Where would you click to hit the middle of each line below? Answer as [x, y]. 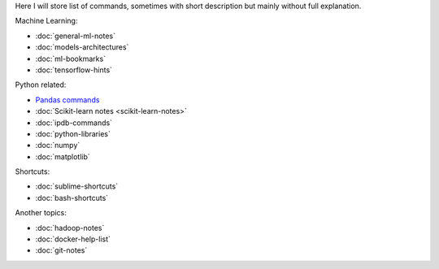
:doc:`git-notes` [61, 250]
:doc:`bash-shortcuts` [72, 197]
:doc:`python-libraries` [73, 133]
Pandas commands [67, 100]
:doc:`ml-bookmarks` [70, 59]
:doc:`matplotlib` [63, 156]
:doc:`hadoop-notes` [70, 228]
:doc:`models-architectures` [82, 47]
